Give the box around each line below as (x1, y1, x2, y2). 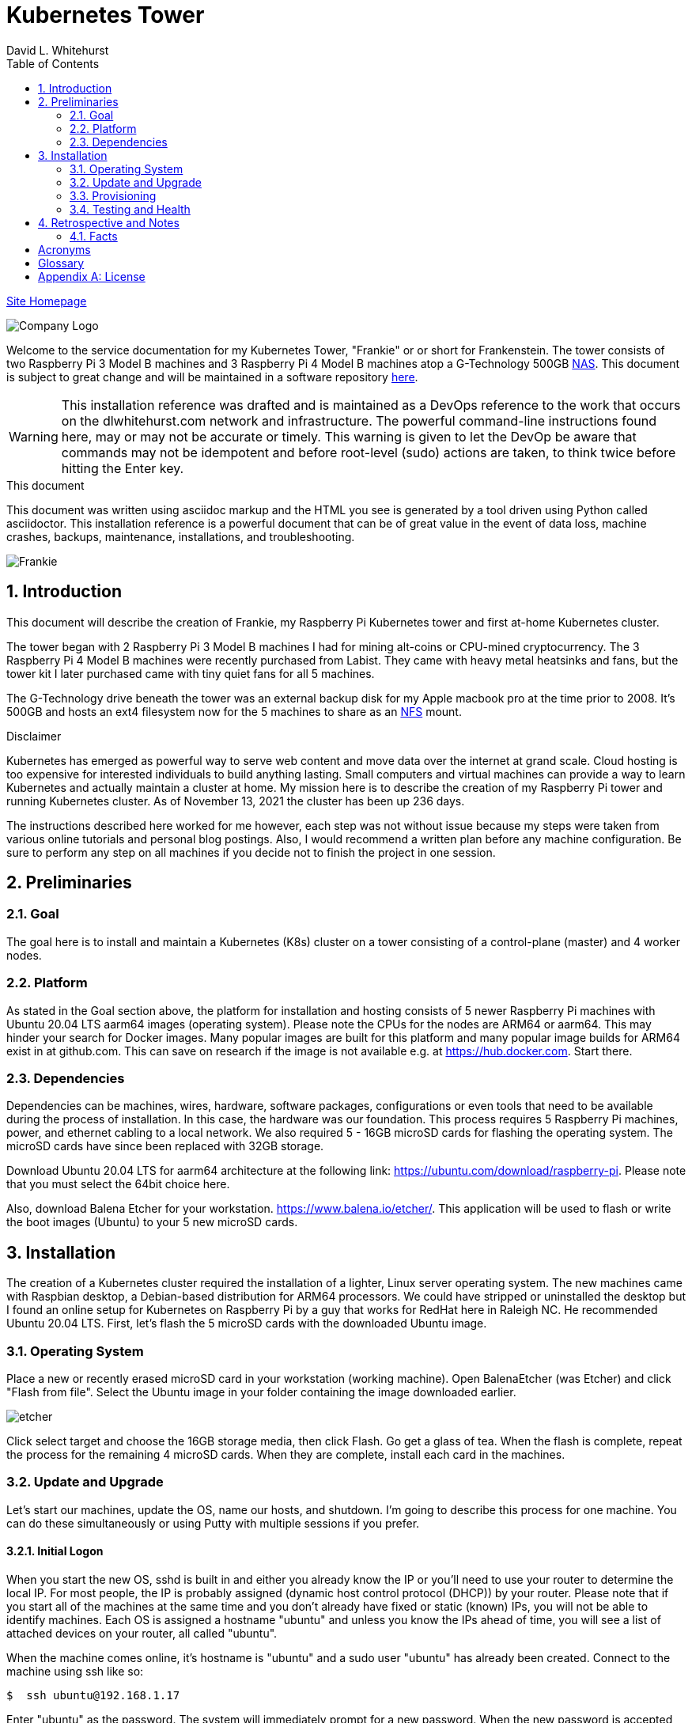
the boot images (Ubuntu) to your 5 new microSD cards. (6, 1215, 298, 1229)
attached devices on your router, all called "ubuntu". (6, 1626, 278, 1640)
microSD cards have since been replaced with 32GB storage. (6, 1139, 324, 1153)
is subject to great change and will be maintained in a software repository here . (6, 369, 418, 384)
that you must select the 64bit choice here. (6, 1177, 230, 1191)
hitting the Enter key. (61, 460, 184, 476)
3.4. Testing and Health (70, 202, 191, 216)
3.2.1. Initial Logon (6, 1544, 104, 1558)
